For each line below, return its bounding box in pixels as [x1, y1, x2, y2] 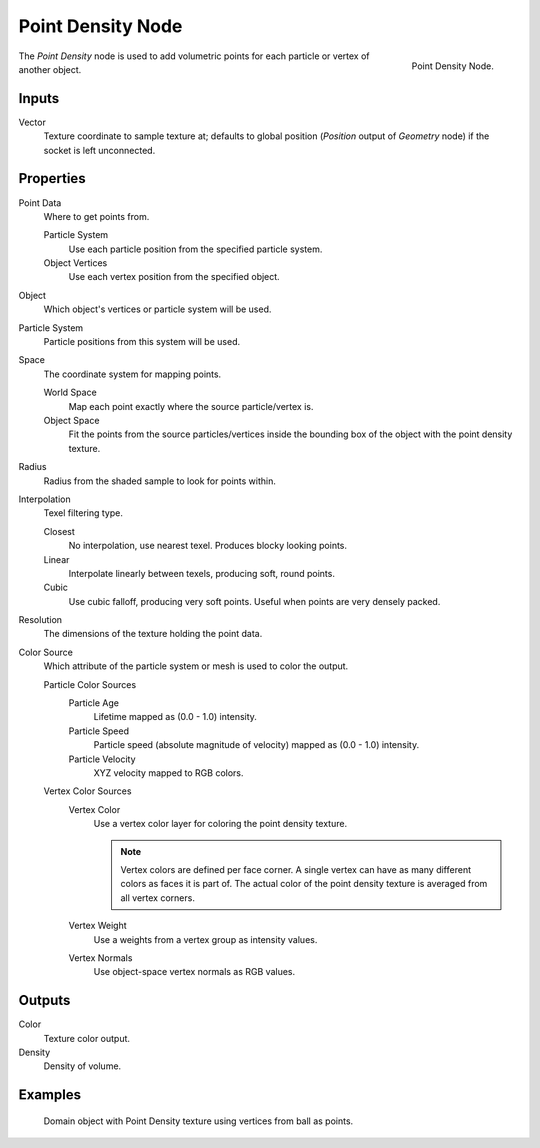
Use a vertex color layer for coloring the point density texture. [93, 818, 348, 830]
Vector [18, 116, 47, 128]
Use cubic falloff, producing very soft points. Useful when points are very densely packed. [68, 595, 441, 607]
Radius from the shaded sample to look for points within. [43, 475, 277, 487]
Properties [18, 170, 86, 187]
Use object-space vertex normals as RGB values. [93, 966, 295, 978]
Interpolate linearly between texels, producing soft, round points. [68, 567, 335, 579]
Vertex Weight [68, 920, 127, 932]
